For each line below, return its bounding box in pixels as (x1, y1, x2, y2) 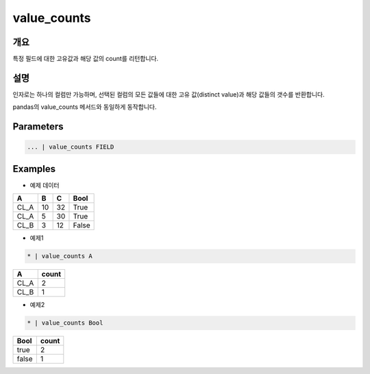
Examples (12, 163, 56, 175)
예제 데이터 (29, 181, 60, 189)
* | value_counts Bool (27, 319, 103, 327)
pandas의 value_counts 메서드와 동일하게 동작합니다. (12, 103, 157, 111)
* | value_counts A (27, 252, 92, 260)
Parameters (12, 121, 64, 133)
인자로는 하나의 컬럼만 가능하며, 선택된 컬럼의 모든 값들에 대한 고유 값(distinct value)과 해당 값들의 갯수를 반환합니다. (12, 90, 325, 99)
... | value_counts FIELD (27, 143, 114, 151)
